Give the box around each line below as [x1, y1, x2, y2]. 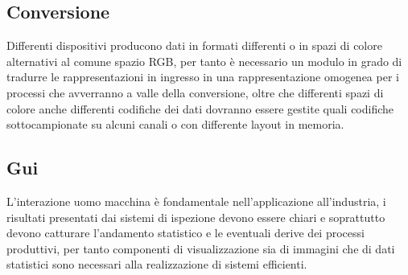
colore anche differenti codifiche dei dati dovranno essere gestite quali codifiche [6, 100, 394, 117]
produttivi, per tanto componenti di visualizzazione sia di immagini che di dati [6, 240, 395, 257]
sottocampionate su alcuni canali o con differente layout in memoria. [6, 116, 344, 133]
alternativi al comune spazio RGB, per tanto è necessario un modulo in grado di [6, 52, 402, 69]
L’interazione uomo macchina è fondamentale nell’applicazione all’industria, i [6, 192, 386, 209]
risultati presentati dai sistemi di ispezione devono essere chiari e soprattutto [6, 208, 385, 225]
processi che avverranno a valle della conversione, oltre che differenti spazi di [6, 84, 384, 101]
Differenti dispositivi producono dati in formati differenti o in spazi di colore [6, 37, 382, 54]
